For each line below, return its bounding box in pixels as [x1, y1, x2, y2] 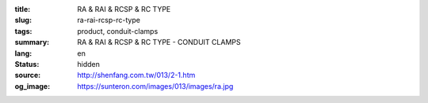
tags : [14, 26, 32, 35]
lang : [14, 48, 32, 58]
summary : [14, 38, 50, 47]
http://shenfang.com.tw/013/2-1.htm [77, 71, 196, 80]
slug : [14, 16, 32, 25]
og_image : [14, 81, 51, 90]
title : [14, 5, 31, 13]
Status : [14, 59, 40, 68]
